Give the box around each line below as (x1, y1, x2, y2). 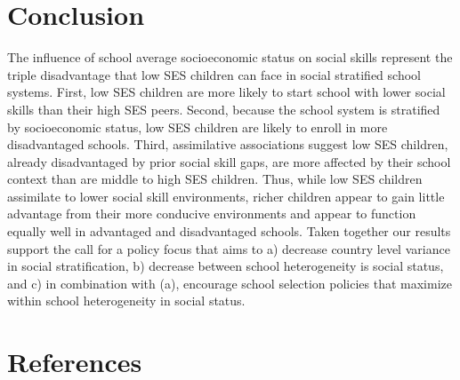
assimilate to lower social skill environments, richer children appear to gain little (7, 186, 445, 205)
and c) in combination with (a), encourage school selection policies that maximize (7, 273, 452, 292)
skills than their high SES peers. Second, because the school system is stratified (7, 99, 440, 118)
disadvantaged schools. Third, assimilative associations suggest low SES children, (7, 135, 448, 154)
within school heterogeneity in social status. (7, 291, 246, 310)
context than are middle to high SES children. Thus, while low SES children (7, 170, 423, 188)
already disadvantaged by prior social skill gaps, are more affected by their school (7, 152, 451, 170)
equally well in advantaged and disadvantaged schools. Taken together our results (7, 222, 451, 241)
